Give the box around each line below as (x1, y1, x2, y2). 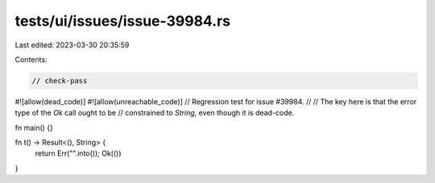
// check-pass (31, 76, 88, 85)
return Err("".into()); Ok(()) (35, 148, 122, 158)
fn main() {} (14, 123, 54, 132)
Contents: (14, 55, 48, 64)
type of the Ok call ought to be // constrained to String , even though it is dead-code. (14, 108, 295, 118)
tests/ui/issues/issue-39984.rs (14, 12, 231, 30)
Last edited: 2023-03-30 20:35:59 (14, 40, 130, 50)
